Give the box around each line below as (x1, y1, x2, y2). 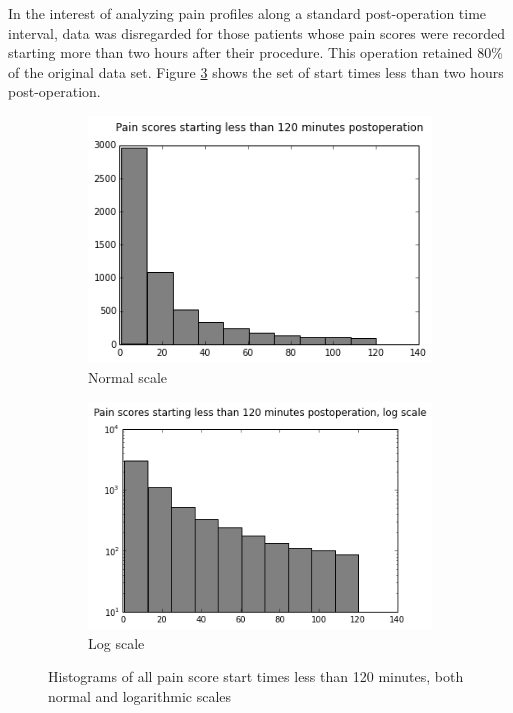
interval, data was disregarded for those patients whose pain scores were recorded (8, 22, 506, 43)
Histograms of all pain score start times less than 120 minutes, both (48, 666, 464, 687)
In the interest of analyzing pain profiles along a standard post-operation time (8, 3, 487, 23)
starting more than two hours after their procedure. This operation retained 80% (8, 42, 503, 63)
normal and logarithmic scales (48, 685, 232, 706)
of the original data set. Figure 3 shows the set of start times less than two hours (8, 61, 504, 82)
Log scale (88, 632, 145, 653)
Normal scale (88, 367, 168, 388)
